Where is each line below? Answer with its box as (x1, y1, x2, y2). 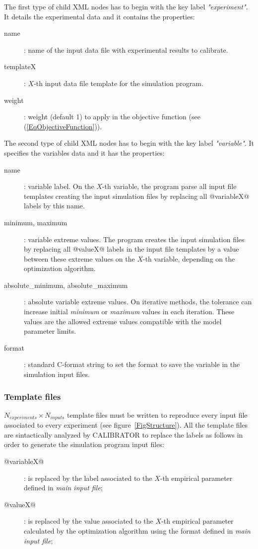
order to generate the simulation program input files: (4, 439, 164, 450)
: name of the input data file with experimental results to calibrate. (24, 44, 228, 55)
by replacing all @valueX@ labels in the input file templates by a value (24, 244, 239, 254)
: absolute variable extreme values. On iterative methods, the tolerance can (24, 296, 252, 307)
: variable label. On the (24, 181, 94, 191)
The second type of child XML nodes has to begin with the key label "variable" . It (4, 138, 254, 148)
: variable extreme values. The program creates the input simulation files (24, 234, 245, 244)
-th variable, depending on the (143, 253, 235, 264)
